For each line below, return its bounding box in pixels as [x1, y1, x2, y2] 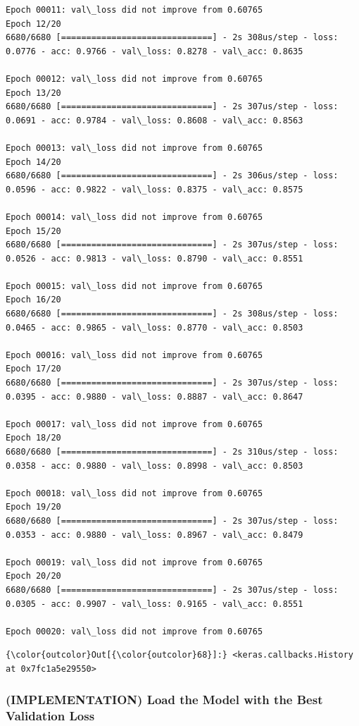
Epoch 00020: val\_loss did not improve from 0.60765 [6, 626, 263, 636]
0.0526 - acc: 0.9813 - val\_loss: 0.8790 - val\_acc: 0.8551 [6, 253, 303, 264]
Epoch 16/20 [6, 295, 61, 305]
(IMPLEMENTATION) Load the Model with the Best [6, 691, 323, 708]
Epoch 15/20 [6, 226, 61, 236]
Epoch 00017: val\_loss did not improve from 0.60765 [6, 419, 263, 429]
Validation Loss [6, 707, 95, 725]
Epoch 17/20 [6, 364, 61, 374]
